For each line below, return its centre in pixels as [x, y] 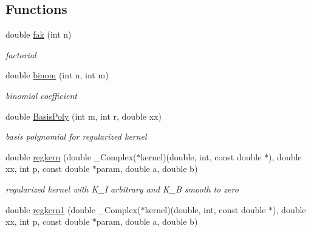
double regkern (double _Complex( [71, 156]
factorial [21, 54]
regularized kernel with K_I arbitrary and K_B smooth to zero [122, 189]
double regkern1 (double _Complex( [73, 209]
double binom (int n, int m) [57, 75]
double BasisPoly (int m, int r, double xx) [84, 116]
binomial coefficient [41, 95]
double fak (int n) [39, 34]
